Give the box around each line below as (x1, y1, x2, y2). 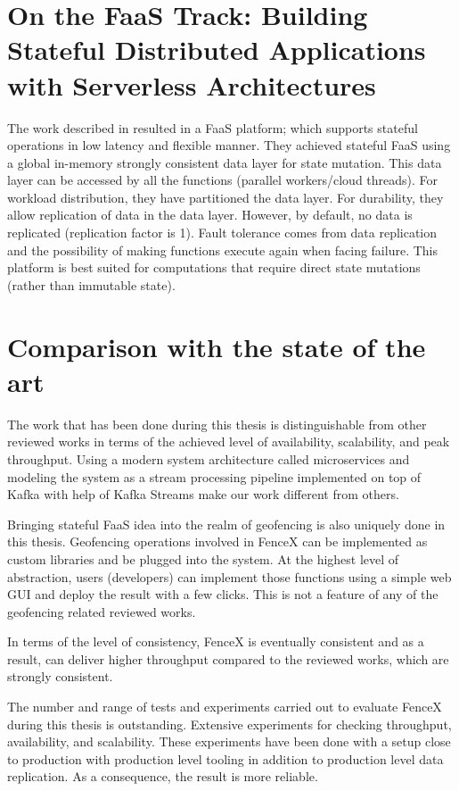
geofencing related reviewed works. (7, 602, 196, 620)
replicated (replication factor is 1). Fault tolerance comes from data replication (7, 223, 438, 242)
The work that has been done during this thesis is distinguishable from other (7, 414, 427, 433)
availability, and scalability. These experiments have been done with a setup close (7, 732, 451, 751)
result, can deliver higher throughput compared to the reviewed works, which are (7, 649, 449, 668)
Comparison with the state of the (7, 328, 426, 364)
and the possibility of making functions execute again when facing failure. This (7, 240, 438, 259)
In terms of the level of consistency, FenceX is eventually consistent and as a (7, 632, 424, 651)
